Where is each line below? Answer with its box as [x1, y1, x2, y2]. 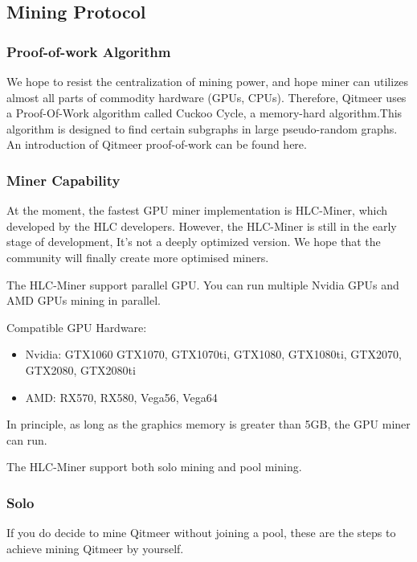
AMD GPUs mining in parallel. [6, 292, 161, 309]
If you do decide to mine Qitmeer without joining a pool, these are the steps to [6, 524, 396, 541]
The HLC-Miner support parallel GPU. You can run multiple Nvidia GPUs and [6, 276, 399, 293]
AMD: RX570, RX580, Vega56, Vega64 [25, 388, 218, 405]
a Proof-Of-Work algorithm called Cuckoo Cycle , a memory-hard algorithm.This [6, 105, 403, 121]
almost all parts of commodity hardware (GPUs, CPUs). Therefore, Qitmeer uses [6, 88, 407, 105]
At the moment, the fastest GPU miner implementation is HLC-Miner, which [6, 202, 388, 219]
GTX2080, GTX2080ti [25, 361, 136, 378]
